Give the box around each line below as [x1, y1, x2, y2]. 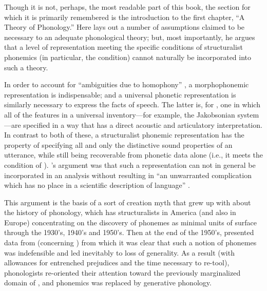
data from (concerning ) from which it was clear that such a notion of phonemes [4, 237, 257, 248]
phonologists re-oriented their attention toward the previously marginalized [4, 267, 241, 278]
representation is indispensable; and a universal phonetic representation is [4, 89, 236, 100]
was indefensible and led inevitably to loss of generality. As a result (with [4, 247, 235, 258]
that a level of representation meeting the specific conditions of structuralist [4, 42, 243, 52]
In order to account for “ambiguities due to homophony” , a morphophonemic [4, 79, 249, 90]
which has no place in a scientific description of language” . [4, 180, 190, 190]
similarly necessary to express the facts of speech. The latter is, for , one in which [4, 99, 260, 110]
